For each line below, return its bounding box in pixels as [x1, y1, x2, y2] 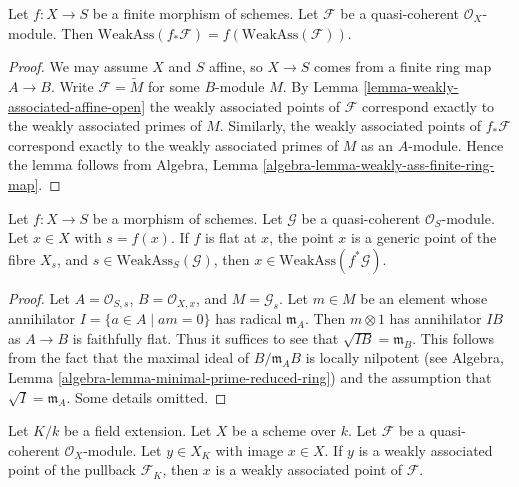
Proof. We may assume [8, 56, 148, 77]
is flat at [205, 227, 257, 248]
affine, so [209, 56, 263, 77]
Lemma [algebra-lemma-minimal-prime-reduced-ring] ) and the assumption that [8, 366, 492, 387]
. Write [50, 76, 94, 96]
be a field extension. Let [63, 420, 212, 441]
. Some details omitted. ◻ [66, 386, 227, 407]
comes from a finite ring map [314, 56, 492, 77]
